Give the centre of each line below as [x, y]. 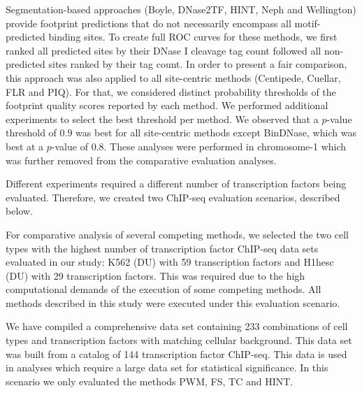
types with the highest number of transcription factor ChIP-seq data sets [162, 248]
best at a [25, 146]
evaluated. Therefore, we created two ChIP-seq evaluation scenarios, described [173, 197]
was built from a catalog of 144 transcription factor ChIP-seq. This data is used [176, 353]
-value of [70, 146]
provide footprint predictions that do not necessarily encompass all [149, 23]
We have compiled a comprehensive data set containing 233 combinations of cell [177, 326]
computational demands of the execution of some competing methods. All [164, 289]
